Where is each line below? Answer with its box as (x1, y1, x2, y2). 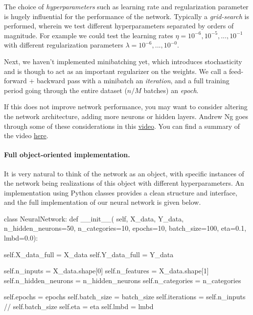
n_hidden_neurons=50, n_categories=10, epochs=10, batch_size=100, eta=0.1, (4, 223, 247, 233)
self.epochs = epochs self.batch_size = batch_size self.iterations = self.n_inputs (4, 291, 246, 302)
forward (4, 75, 27, 86)
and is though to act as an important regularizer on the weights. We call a (4, 66, 227, 76)
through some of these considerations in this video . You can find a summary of (4, 121, 240, 131)
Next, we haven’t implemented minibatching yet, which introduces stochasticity (4, 56, 242, 66)
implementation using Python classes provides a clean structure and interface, (4, 187, 237, 197)
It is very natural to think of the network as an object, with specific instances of (4, 168, 244, 178)
